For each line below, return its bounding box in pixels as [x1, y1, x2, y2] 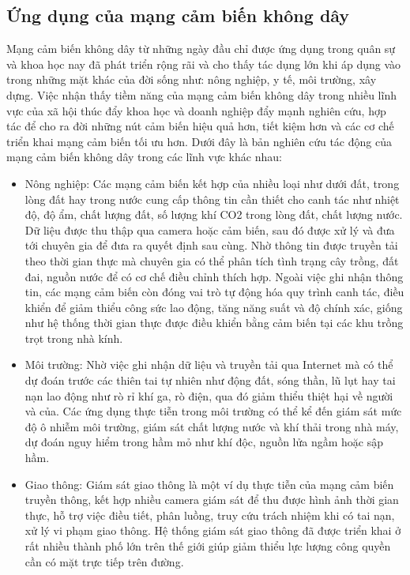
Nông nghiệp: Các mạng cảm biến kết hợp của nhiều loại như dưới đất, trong [24, 175, 400, 191]
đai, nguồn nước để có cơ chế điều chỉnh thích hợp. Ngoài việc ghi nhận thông [24, 268, 404, 284]
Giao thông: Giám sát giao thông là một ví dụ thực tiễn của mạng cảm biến [24, 475, 394, 492]
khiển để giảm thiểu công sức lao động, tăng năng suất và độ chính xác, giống [24, 299, 403, 315]
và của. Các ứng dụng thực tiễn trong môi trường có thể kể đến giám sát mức [24, 403, 402, 419]
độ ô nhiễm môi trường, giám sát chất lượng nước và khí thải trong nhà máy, [24, 418, 399, 434]
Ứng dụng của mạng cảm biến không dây [6, 3, 350, 28]
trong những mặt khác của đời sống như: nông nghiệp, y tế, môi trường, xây [6, 71, 377, 88]
